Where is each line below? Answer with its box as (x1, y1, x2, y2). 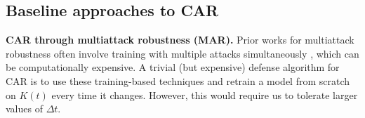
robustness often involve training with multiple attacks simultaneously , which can (6, 46, 359, 60)
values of (6, 101, 43, 116)
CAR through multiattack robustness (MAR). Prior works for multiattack (6, 32, 354, 47)
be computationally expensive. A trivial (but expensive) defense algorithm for (6, 60, 340, 74)
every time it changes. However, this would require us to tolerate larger (51, 87, 358, 102)
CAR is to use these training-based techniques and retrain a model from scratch (6, 73, 350, 88)
